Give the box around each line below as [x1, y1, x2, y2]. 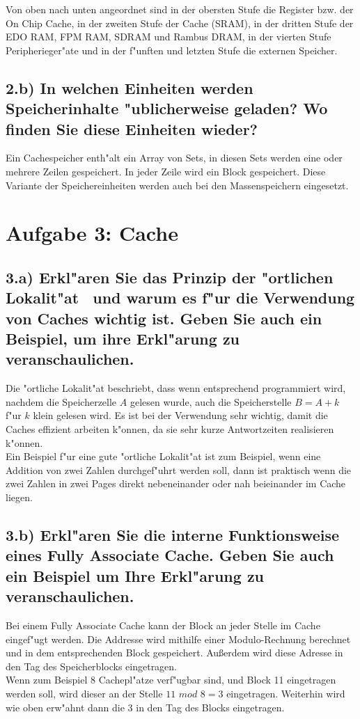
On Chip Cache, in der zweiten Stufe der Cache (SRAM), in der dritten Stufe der [6, 15, 354, 30]
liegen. [6, 490, 33, 505]
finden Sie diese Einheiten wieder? [6, 118, 258, 139]
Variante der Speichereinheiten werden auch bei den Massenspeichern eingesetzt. [6, 177, 349, 192]
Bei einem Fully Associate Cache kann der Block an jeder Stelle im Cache [6, 618, 320, 632]
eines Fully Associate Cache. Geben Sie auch [6, 544, 334, 566]
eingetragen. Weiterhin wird [226, 686, 345, 700]
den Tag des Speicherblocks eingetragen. [6, 658, 178, 673]
